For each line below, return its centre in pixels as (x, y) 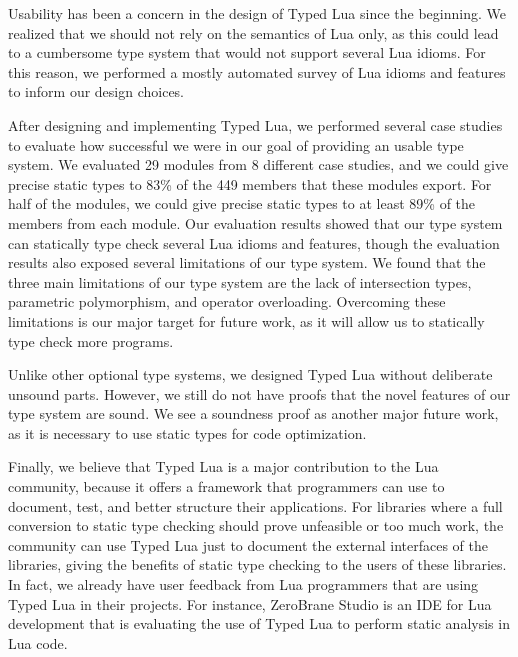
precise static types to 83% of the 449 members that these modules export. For (250, 183)
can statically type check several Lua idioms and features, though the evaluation (254, 242)
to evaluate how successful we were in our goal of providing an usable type (236, 144)
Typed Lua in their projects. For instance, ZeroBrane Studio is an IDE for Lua (250, 603)
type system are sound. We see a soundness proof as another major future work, (253, 413)
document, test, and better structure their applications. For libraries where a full (255, 505)
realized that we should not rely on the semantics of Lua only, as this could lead (253, 32)
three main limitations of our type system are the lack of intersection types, (240, 281)
